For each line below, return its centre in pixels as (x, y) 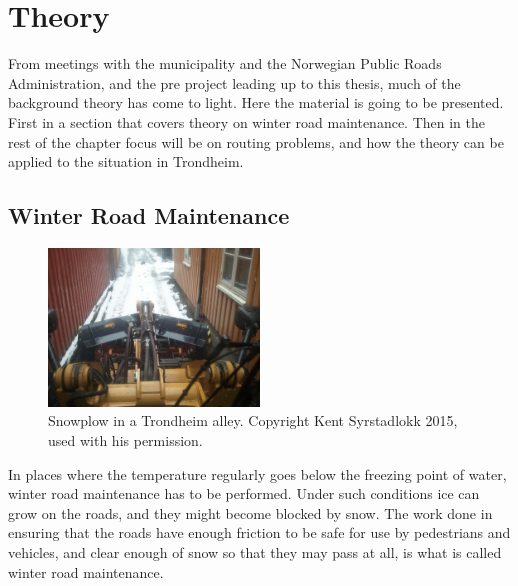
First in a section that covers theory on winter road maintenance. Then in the (246, 121)
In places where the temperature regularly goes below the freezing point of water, (257, 473)
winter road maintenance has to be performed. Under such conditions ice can (244, 493)
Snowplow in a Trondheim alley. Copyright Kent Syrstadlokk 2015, (253, 420)
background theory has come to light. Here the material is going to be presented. (256, 102)
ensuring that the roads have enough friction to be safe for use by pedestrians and (259, 532)
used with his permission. (125, 440)
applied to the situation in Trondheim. (126, 161)
